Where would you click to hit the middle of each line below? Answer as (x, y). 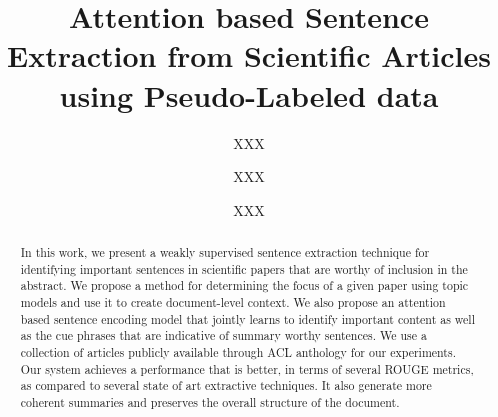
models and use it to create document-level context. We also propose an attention (233, 302)
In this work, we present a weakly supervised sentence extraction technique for (225, 252)
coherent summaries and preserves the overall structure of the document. (210, 401)
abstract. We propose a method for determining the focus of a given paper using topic (244, 285)
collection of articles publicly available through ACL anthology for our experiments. (238, 352)
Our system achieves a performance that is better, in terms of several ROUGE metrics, (247, 368)
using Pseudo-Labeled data (249, 94)
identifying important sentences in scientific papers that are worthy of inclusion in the (244, 268)
